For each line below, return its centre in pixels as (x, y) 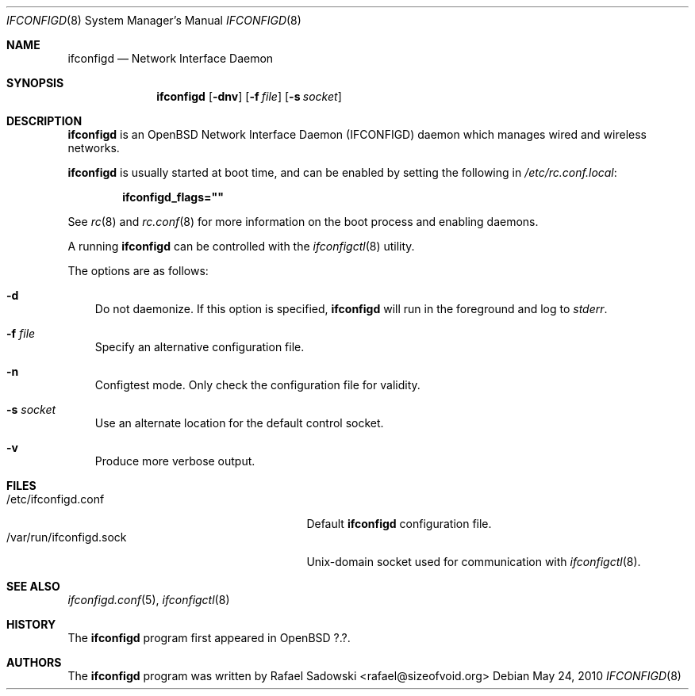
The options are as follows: (138, 271)
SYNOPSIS (35, 83)
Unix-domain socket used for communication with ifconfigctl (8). (474, 562)
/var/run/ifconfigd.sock (67, 537)
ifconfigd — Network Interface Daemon (171, 58)
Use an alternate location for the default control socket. (239, 423)
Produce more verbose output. (175, 461)
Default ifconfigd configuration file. (399, 524)
